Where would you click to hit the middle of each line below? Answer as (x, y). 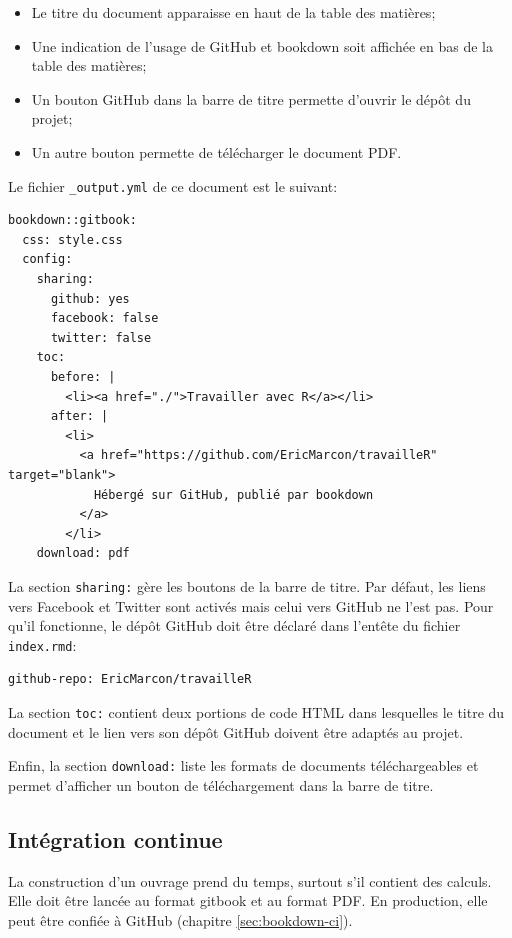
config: (47, 259)
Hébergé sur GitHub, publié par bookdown (233, 494)
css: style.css (72, 239)
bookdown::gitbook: (72, 220)
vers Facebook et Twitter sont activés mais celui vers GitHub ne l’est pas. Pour (251, 605)
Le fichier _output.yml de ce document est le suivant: (173, 185)
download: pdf (83, 553)
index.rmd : (42, 644)
